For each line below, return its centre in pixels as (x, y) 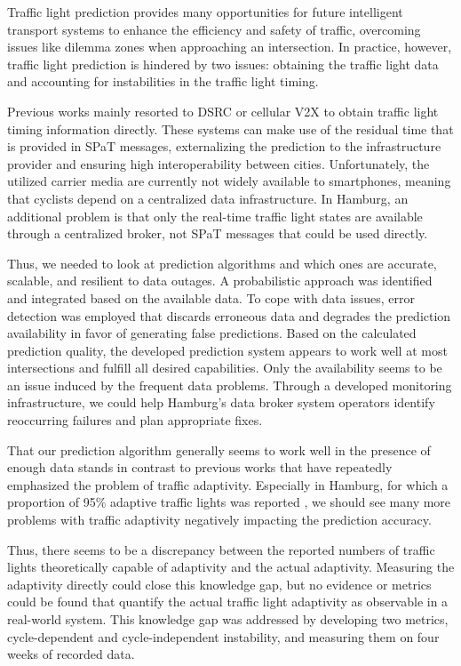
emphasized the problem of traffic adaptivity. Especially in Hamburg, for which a (228, 484)
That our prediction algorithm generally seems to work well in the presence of (219, 449)
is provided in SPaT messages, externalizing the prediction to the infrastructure (224, 146)
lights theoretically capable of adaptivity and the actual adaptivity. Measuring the (231, 567)
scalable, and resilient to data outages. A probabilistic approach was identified (220, 281)
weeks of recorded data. (71, 654)
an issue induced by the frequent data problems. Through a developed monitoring (230, 385)
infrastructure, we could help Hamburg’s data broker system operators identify (221, 402)
